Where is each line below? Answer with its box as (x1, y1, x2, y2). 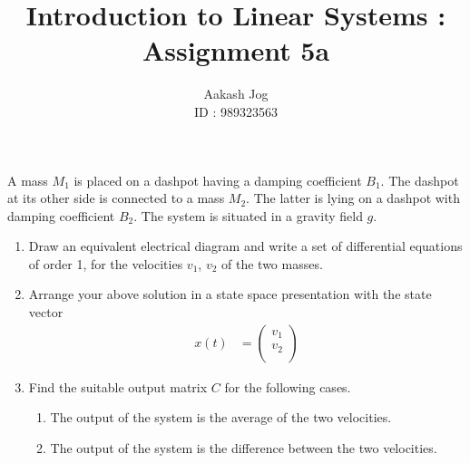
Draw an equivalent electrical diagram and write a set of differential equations (28, 236, 463, 256)
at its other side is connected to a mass (7, 188, 225, 207)
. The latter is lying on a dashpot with (246, 188, 460, 207)
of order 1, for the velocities (28, 254, 183, 273)
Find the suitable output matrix (28, 377, 208, 396)
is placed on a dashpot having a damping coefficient (73, 170, 362, 189)
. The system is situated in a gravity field (133, 206, 363, 225)
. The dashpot (380, 170, 459, 189)
